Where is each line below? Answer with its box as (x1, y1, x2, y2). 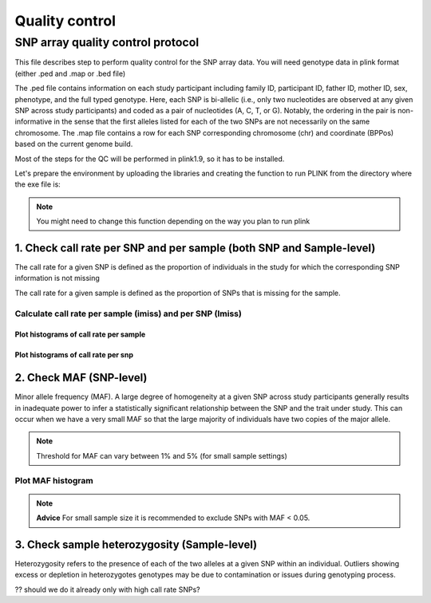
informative (14, 116, 53, 127)
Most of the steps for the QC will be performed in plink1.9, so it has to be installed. (14, 154, 285, 164)
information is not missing (14, 274, 100, 283)
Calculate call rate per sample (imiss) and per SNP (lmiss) (14, 308, 243, 319)
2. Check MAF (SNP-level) (14, 371, 148, 384)
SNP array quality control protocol (14, 35, 200, 49)
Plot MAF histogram (14, 475, 93, 486)
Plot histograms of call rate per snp (14, 350, 133, 360)
